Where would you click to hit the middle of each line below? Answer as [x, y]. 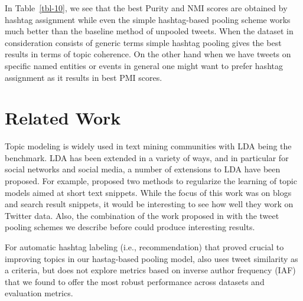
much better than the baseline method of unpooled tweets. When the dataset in [149, 31]
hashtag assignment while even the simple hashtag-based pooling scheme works [148, 19]
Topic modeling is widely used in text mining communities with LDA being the [148, 146]
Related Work [63, 118]
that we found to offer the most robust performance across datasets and [135, 281]
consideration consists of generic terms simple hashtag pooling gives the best [143, 42]
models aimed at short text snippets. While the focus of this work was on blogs [148, 192]
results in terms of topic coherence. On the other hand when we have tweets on [148, 54]
